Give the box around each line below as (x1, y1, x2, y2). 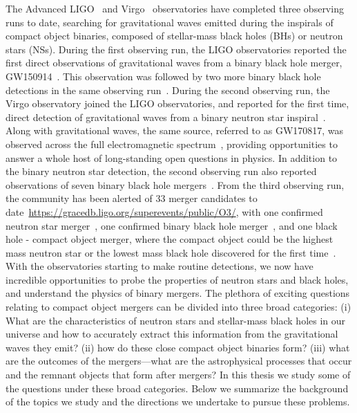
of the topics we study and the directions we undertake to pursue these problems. (6, 394, 350, 409)
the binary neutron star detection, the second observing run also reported (6, 164, 317, 178)
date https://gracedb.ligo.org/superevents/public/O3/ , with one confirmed (6, 204, 323, 219)
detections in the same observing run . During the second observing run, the (6, 82, 330, 97)
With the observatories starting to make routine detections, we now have (6, 259, 313, 273)
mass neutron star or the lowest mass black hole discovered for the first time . (6, 245, 336, 259)
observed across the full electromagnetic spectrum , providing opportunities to (6, 136, 338, 151)
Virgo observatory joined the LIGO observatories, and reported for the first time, (6, 96, 349, 111)
